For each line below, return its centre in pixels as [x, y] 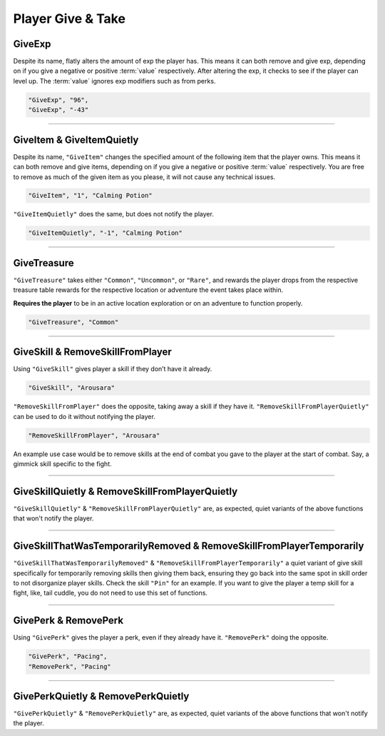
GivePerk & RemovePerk [68, 621]
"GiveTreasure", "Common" [73, 322]
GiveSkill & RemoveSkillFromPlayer [93, 352]
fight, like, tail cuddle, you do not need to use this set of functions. [111, 593]
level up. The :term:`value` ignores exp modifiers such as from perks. [114, 81]
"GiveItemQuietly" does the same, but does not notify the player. [113, 214]
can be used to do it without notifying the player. [84, 416]
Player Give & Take [70, 19]
